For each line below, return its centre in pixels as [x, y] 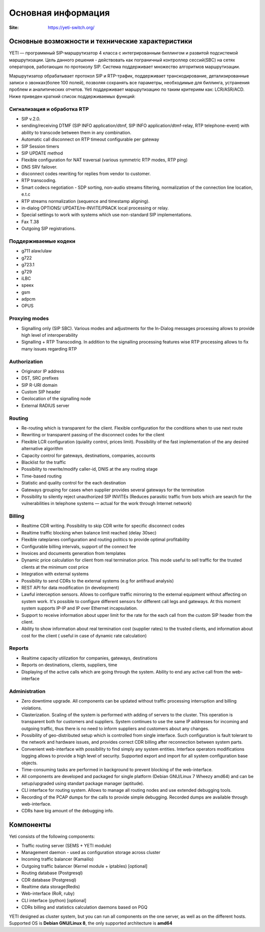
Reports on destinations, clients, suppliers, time [69, 665]
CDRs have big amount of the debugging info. [67, 811]
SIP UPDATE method [42, 153]
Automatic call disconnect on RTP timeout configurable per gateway [90, 139]
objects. [29, 763]
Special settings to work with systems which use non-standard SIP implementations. [107, 215]
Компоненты [30, 825]
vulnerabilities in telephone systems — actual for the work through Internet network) [106, 504]
